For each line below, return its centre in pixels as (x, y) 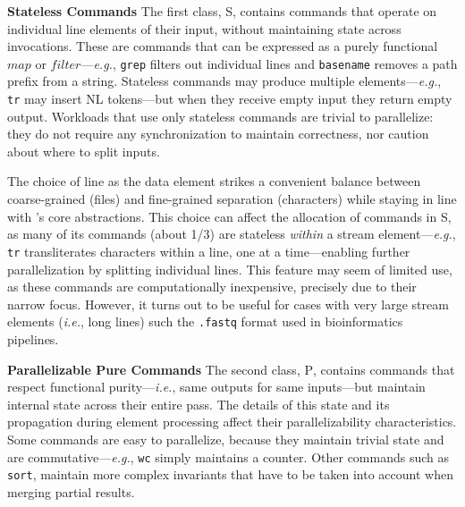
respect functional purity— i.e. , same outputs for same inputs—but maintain (216, 387)
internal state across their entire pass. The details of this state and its (199, 404)
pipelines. (33, 338)
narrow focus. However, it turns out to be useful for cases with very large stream (228, 304)
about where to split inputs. (84, 151)
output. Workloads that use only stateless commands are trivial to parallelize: (220, 116)
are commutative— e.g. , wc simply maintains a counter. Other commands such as (228, 456)
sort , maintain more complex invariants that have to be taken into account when (230, 474)
